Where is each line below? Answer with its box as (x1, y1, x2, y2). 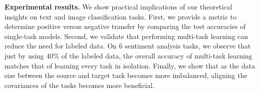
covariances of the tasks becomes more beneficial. (4, 79, 155, 90)
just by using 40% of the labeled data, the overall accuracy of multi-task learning (4, 50, 253, 60)
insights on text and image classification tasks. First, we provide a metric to (4, 11, 237, 21)
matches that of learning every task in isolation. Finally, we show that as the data (4, 60, 255, 70)
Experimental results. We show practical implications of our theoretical (4, 1, 233, 11)
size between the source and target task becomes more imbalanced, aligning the (4, 70, 248, 80)
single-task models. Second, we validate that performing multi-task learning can (4, 30, 249, 41)
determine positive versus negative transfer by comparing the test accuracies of (4, 21, 246, 31)
